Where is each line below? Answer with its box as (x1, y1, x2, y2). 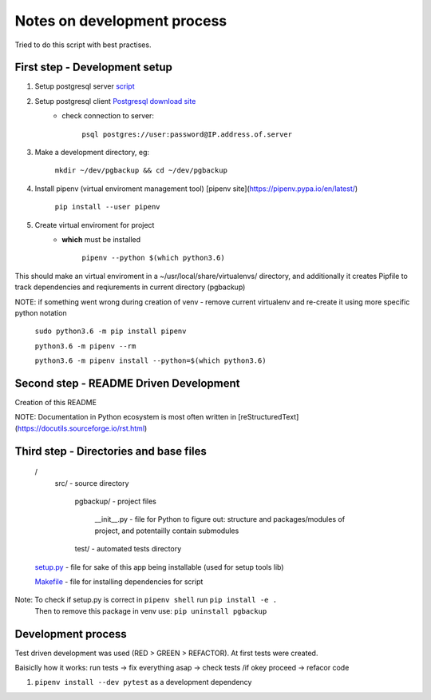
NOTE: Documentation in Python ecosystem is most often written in (14, 412, 237, 422)
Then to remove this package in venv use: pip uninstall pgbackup (34, 606, 267, 615)
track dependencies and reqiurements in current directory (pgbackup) (14, 282, 246, 292)
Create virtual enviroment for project (34, 220, 155, 229)
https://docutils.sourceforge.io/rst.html (17, 424, 145, 433)
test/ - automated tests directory (74, 544, 182, 554)
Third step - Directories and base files (14, 444, 208, 458)
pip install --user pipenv (54, 202, 160, 212)
